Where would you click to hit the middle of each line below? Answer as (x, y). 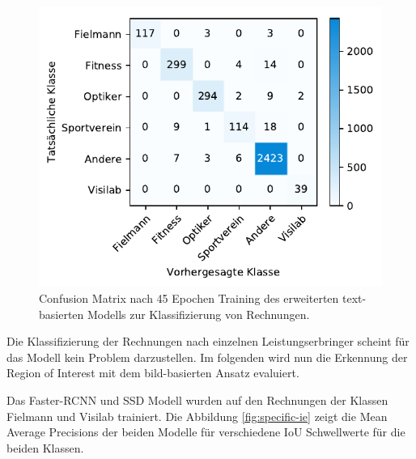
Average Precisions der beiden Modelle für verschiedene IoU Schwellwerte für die (206, 432)
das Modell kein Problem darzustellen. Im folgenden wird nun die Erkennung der (207, 357)
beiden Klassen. (45, 447)
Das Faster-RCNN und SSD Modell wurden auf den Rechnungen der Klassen (197, 399)
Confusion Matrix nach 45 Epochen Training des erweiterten (189, 298)
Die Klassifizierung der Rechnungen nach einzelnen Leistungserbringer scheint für (208, 341)
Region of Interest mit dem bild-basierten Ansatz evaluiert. (153, 373)
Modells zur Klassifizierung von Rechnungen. (199, 314)
